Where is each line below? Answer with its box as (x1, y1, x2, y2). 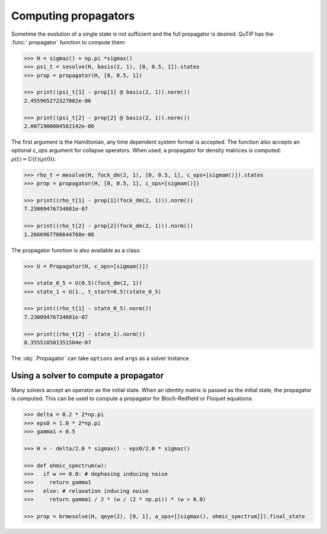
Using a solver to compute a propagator (11, 370, 164, 381)
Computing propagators (11, 9, 136, 22)
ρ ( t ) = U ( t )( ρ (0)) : (11, 155, 56, 162)
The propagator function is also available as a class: (11, 246, 141, 254)
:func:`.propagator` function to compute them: (11, 38, 127, 45)
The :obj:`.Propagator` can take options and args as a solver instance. (11, 355, 191, 362)
